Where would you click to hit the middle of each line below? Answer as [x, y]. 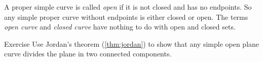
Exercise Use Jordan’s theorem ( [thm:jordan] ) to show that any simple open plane [132, 43]
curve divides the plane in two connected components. [88, 54]
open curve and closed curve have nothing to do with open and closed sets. [120, 27]
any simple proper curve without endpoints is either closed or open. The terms [126, 17]
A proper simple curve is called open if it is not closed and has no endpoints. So [128, 7]
